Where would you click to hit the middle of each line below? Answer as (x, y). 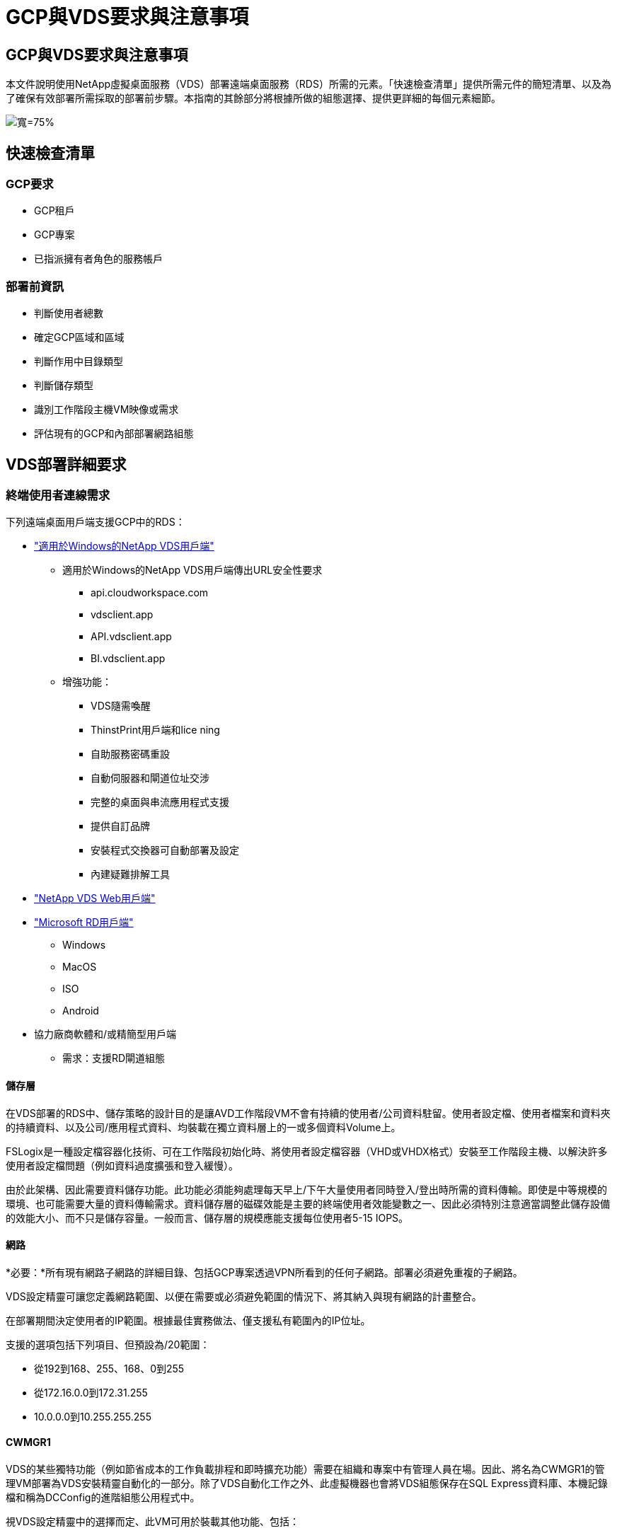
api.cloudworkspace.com (150, 593)
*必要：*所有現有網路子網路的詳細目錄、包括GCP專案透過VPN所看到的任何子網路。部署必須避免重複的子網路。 (264, 1272)
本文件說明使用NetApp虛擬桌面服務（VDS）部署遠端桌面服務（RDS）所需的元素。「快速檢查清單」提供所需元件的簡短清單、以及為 (308, 84)
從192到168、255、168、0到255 (109, 1368)
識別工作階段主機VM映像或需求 (106, 410)
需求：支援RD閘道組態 (114, 1058)
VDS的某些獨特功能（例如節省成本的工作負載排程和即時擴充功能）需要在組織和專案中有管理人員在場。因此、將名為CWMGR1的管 (305, 1469)
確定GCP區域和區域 (79, 337)
